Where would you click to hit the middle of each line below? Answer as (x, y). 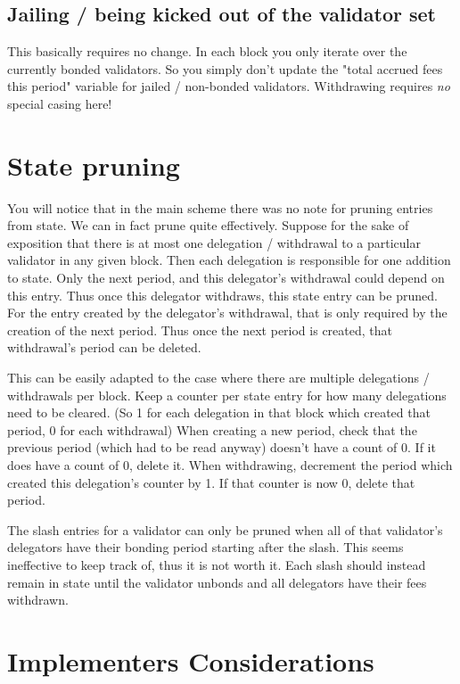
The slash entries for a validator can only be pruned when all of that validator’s (225, 529)
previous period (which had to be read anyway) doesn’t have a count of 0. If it (222, 447)
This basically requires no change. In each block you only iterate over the (207, 51)
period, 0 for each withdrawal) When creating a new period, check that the (212, 429)
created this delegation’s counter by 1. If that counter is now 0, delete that (211, 482)
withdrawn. (38, 600)
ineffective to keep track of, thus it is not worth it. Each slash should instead (217, 564)
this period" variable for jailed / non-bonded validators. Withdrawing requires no (229, 86)
